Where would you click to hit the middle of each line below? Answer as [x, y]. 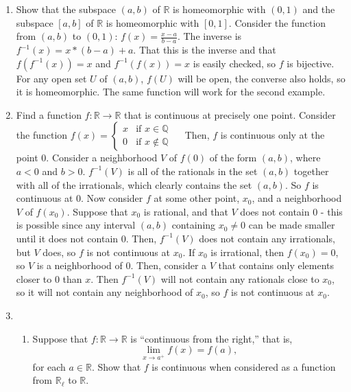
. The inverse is [209, 36]
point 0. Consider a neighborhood [87, 158]
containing [194, 225]
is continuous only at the [273, 135]
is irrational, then [247, 252]
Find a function [49, 114]
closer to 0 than [49, 278]
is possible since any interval [76, 225]
